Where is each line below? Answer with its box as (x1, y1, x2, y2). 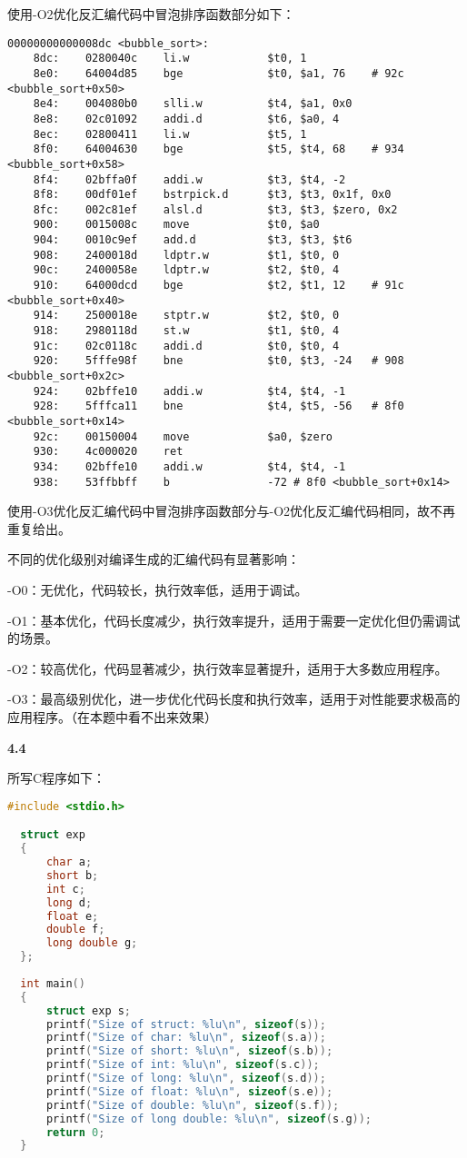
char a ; (45, 856, 93, 869)
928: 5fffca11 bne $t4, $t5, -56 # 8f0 (33, 400, 404, 413)
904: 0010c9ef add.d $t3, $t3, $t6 (33, 233, 353, 247)
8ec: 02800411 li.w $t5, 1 (33, 127, 307, 141)
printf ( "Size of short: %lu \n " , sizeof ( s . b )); (45, 1044, 333, 1058)
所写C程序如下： (7, 768, 106, 787)
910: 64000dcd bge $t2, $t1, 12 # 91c (33, 279, 404, 292)
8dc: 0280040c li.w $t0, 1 (33, 52, 307, 65)
